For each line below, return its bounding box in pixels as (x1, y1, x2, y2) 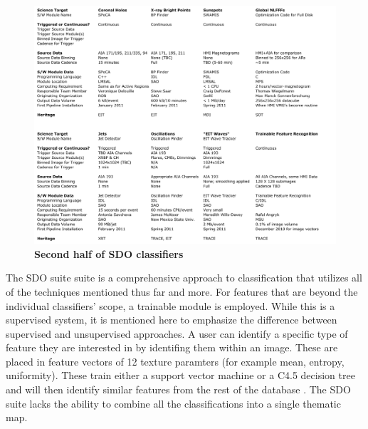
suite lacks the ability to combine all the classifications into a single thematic (6, 396, 341, 410)
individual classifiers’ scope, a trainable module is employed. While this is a (6, 298, 335, 313)
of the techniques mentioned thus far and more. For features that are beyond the (6, 284, 358, 299)
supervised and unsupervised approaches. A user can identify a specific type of (6, 326, 348, 341)
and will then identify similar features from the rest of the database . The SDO (6, 382, 351, 397)
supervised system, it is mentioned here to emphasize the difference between (6, 312, 337, 327)
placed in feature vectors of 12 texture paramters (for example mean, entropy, (6, 353, 345, 368)
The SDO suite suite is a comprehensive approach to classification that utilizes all (6, 270, 362, 285)
